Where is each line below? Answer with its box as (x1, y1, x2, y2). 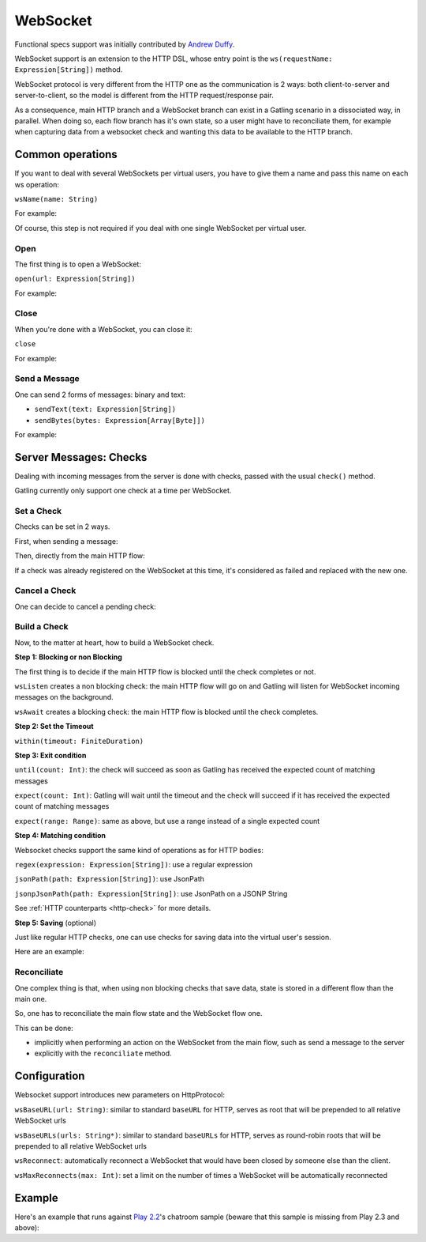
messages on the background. (14, 693, 114, 702)
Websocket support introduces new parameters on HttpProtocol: (14, 1090, 225, 1100)
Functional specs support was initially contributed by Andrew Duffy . (14, 40, 235, 49)
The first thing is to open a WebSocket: (14, 259, 142, 269)
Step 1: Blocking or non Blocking (14, 652, 122, 662)
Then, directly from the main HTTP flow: (14, 551, 145, 561)
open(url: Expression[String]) (14, 274, 136, 284)
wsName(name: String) (14, 194, 99, 203)
